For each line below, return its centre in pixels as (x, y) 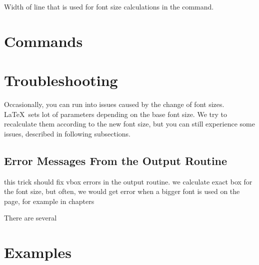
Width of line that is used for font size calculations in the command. (109, 6)
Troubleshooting (61, 80)
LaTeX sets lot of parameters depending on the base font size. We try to (115, 114)
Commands (43, 41)
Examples (38, 252)
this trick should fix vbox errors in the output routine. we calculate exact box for (128, 181)
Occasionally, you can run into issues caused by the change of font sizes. (114, 104)
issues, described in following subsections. (67, 133)
